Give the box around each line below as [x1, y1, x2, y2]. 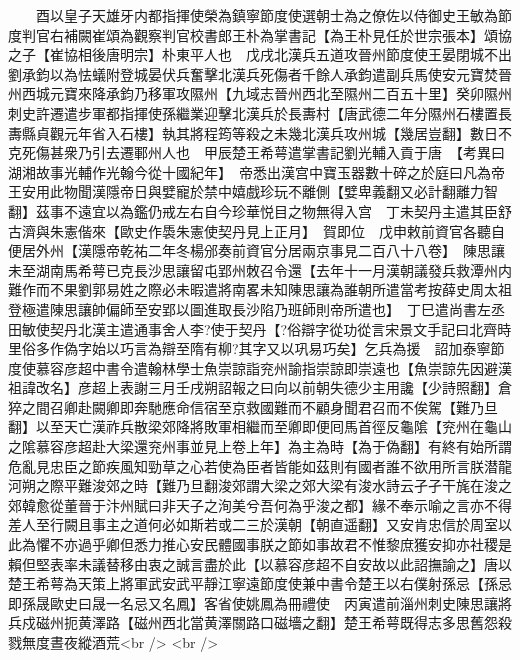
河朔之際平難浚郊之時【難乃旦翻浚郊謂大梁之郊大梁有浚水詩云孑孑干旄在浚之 [8, 475, 512, 496]
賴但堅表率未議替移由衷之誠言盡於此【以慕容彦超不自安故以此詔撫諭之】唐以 [8, 553, 512, 574]
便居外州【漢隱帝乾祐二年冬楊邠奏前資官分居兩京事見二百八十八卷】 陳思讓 [8, 240, 505, 261]
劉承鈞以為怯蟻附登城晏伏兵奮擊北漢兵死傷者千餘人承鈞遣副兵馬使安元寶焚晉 [8, 63, 512, 84]
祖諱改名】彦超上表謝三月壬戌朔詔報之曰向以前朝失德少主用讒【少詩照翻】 [8, 377, 498, 398]
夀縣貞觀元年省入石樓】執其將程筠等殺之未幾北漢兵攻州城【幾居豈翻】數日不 [8, 122, 512, 143]
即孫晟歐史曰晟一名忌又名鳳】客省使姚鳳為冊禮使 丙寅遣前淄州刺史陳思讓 [8, 592, 498, 613]
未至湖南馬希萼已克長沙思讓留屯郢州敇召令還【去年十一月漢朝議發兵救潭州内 [8, 259, 512, 280]
